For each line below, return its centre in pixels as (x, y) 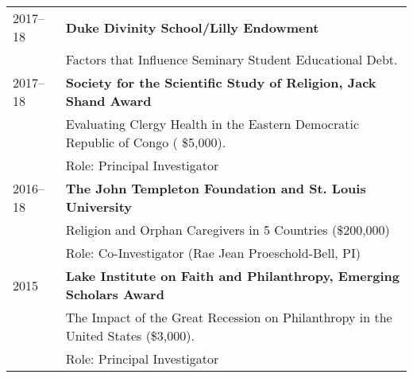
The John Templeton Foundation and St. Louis (216, 188)
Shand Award (108, 101)
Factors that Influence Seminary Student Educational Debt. (232, 59)
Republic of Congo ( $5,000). (146, 142)
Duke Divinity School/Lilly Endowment (192, 27)
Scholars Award (115, 294)
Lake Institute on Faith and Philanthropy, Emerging (233, 276)
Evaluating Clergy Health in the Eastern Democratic (212, 124)
